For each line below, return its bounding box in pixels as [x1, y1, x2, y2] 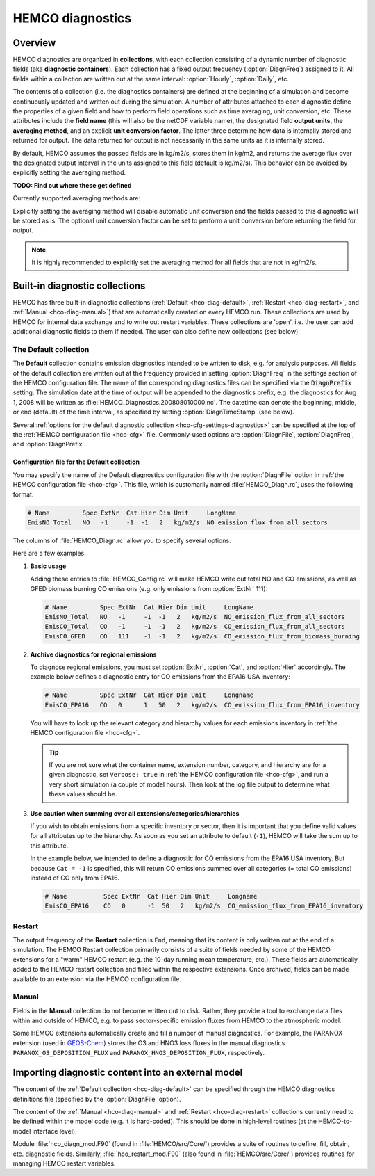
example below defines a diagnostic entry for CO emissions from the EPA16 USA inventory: [30, 672, 291, 681]
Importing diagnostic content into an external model [12, 1067, 243, 1079]
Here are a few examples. [12, 549, 86, 558]
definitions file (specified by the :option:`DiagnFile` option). [12, 1095, 181, 1103]
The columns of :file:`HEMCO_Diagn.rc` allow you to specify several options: [12, 536, 232, 545]
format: [12, 490, 34, 499]
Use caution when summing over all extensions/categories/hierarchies [30, 809, 240, 817]
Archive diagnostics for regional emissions [30, 650, 157, 659]
